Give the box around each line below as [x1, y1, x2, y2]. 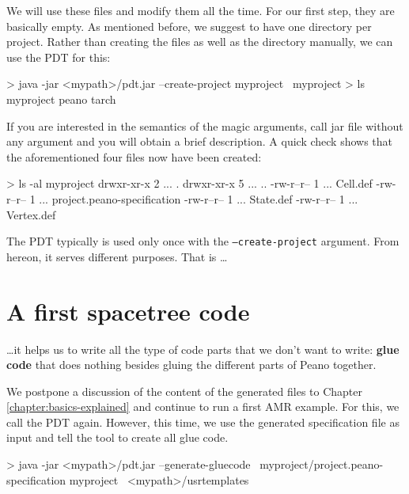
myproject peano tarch [6, 90, 116, 107]
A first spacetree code [6, 294, 250, 327]
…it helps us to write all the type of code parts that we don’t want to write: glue [6, 340, 400, 357]
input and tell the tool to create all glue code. [6, 429, 229, 446]
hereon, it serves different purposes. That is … [6, 248, 228, 264]
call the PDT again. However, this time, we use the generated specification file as [6, 413, 400, 430]
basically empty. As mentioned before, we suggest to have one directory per [6, 17, 372, 34]
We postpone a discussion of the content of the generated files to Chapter [6, 382, 363, 399]
